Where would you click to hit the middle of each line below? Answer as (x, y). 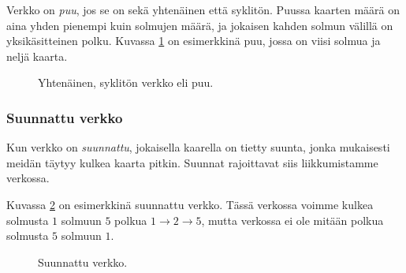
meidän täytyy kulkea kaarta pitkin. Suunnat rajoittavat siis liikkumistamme (192, 162)
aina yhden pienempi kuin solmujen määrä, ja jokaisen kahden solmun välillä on (200, 25)
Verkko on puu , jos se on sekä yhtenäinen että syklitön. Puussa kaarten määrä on (203, 9)
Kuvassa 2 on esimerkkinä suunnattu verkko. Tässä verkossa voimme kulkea (190, 204)
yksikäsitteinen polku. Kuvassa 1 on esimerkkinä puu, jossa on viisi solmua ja (194, 41)
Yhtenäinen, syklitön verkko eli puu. (126, 82)
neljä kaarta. (37, 56)
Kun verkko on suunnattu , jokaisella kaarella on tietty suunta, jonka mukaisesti (198, 147)
